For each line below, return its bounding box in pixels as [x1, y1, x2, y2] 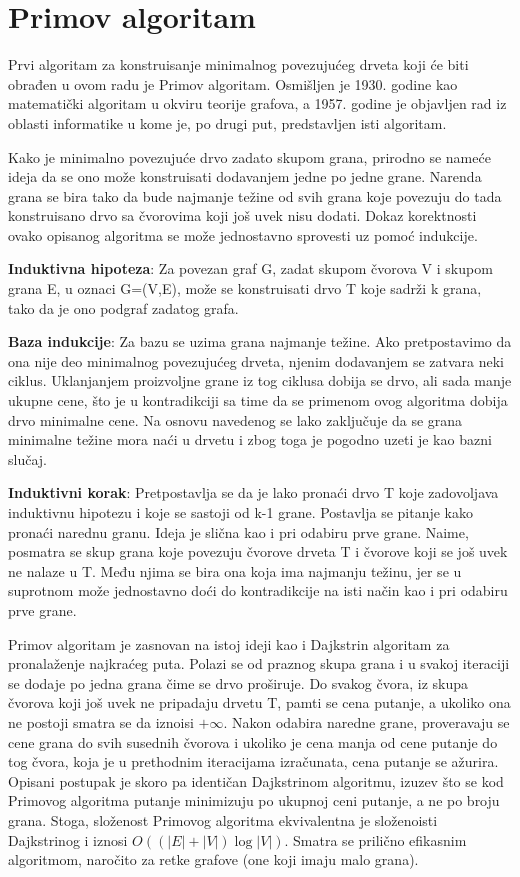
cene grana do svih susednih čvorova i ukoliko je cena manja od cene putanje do [8, 731, 498, 752]
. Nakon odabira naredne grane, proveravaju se [223, 711, 510, 732]
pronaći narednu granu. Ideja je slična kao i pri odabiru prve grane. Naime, [8, 521, 469, 542]
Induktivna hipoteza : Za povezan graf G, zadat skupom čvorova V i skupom [8, 258, 493, 279]
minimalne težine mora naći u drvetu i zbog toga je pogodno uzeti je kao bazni [8, 429, 492, 450]
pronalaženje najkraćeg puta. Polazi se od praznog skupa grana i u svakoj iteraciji [8, 653, 510, 674]
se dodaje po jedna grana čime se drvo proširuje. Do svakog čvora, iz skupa [8, 672, 469, 693]
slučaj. [8, 448, 47, 469]
